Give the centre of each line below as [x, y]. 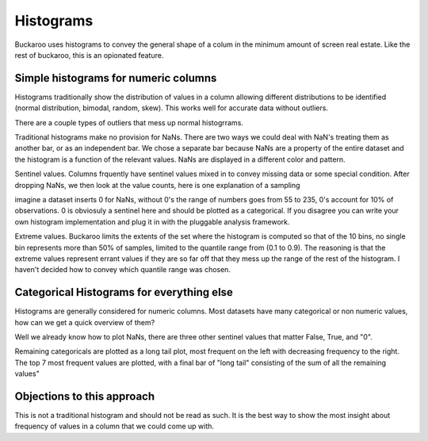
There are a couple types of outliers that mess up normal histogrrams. [129, 122]
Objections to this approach [85, 396]
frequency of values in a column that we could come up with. [114, 426]
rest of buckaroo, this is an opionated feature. [89, 55]
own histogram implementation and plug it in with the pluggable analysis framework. [152, 221]
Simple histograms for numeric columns [116, 78]
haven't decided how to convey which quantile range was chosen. [123, 270]
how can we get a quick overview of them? [85, 322]
